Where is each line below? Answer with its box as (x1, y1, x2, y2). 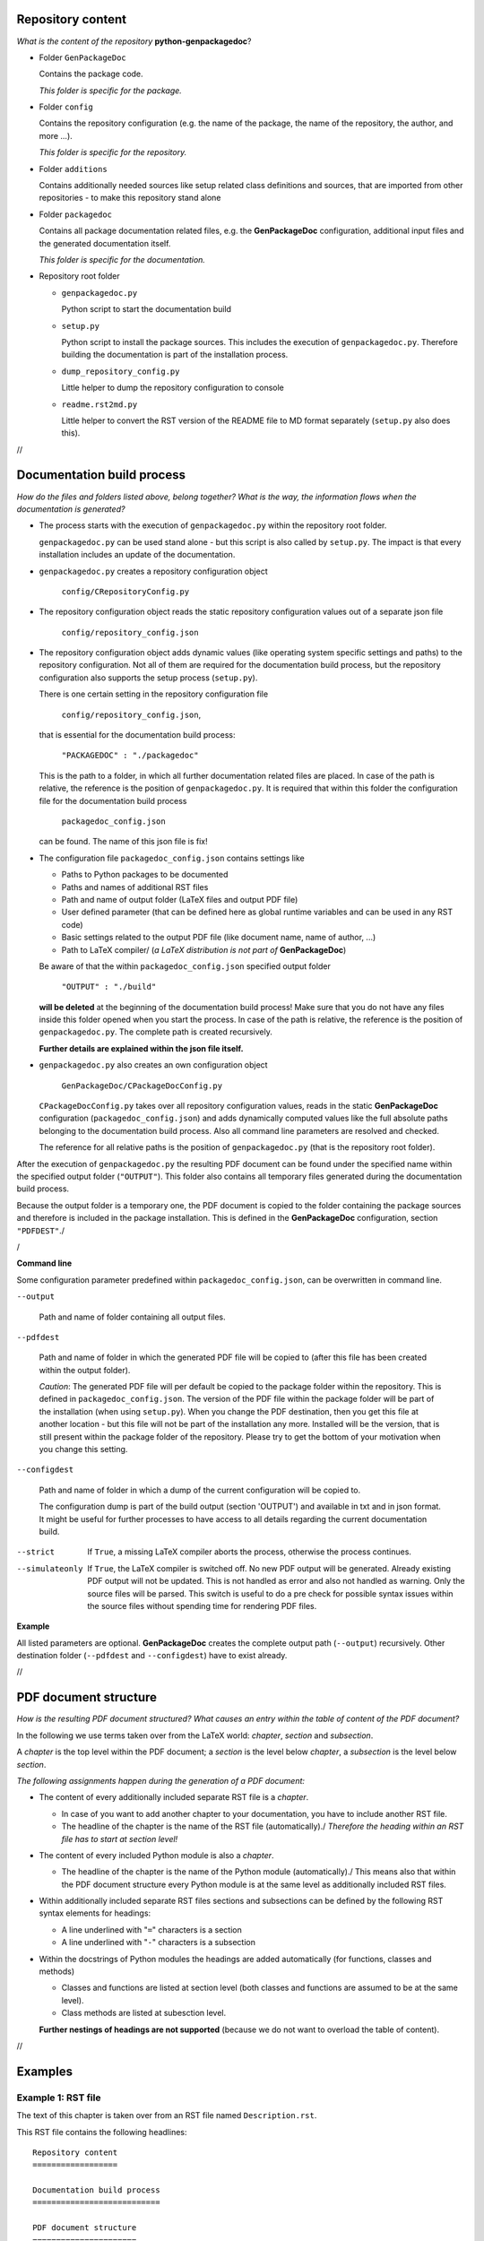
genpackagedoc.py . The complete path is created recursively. (39, 1026, 272, 1037)
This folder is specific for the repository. (39, 147, 187, 158)
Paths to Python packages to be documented (61, 870, 229, 880)
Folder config (39, 101, 94, 112)
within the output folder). (39, 1364, 131, 1375)
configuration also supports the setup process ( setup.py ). (39, 672, 258, 683)
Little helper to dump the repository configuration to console (61, 382, 284, 394)
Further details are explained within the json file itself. (39, 1043, 244, 1053)
